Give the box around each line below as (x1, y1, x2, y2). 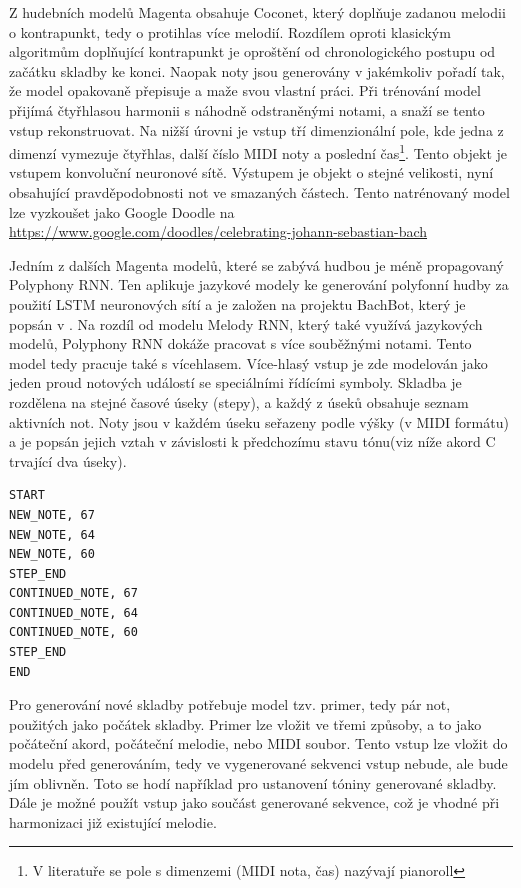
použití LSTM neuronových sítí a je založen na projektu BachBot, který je (9, 293, 466, 314)
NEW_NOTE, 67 (9, 507, 95, 522)
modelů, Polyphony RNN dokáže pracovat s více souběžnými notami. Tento (9, 333, 472, 354)
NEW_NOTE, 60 (9, 547, 95, 562)
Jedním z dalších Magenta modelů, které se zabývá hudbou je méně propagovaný (9, 254, 504, 275)
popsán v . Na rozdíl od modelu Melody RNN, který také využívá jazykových (9, 313, 483, 334)
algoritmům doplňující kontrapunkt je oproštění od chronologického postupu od (9, 41, 496, 62)
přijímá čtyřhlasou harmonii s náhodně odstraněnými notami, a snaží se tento (9, 99, 485, 120)
